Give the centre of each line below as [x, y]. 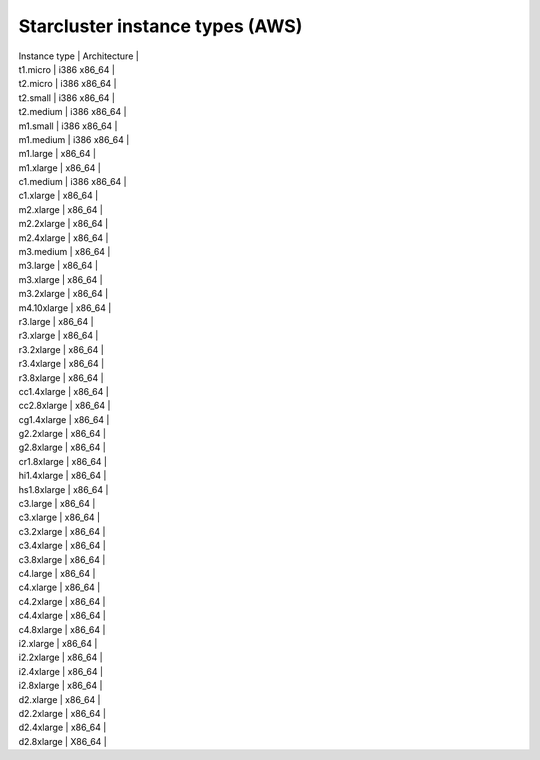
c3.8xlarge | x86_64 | [62, 559]
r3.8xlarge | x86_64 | [61, 377]
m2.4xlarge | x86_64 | [63, 237]
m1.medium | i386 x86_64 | [74, 139]
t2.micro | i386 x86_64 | [67, 84]
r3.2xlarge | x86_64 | [61, 349]
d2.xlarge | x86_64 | [59, 699]
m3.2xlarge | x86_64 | [63, 294]
